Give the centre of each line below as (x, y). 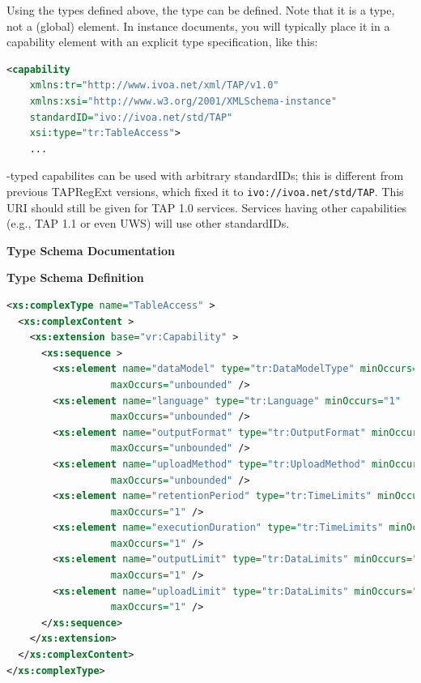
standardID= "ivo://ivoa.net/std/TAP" (131, 117)
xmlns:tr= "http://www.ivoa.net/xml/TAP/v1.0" (154, 85)
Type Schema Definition (75, 277)
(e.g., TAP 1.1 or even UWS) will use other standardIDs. (148, 223)
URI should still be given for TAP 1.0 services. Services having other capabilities (207, 207)
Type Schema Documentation (91, 250)
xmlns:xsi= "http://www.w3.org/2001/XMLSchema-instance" (183, 101)
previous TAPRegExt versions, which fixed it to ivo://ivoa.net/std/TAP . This (205, 191)
